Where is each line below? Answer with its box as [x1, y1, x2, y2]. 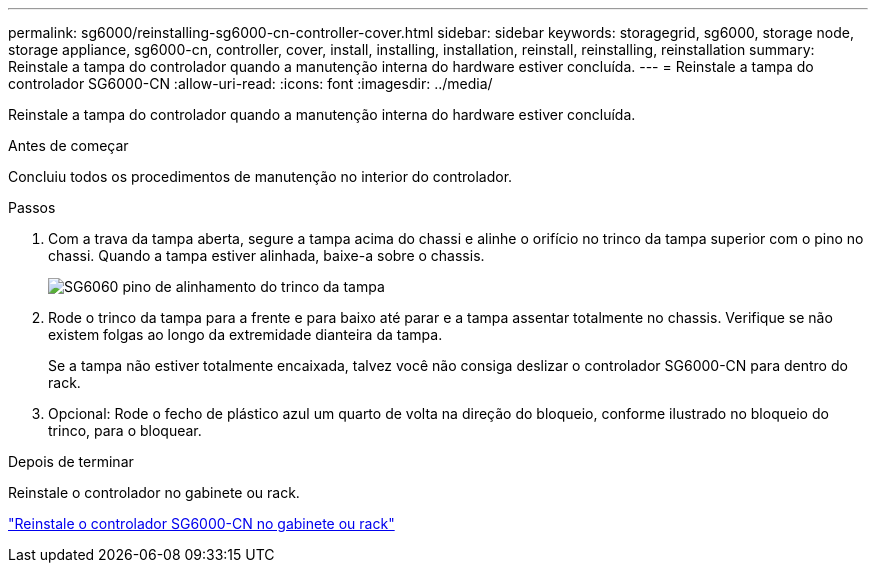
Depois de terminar [8, 453, 134, 470]
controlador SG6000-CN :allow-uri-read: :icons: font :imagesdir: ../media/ [8, 75, 493, 92]
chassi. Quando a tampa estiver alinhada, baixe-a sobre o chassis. [48, 247, 485, 264]
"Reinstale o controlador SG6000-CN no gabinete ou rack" [8, 515, 395, 532]
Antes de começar [8, 137, 129, 154]
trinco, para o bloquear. [48, 422, 202, 439]
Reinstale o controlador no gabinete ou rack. [8, 484, 300, 501]
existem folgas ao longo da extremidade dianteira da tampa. [48, 326, 443, 343]
